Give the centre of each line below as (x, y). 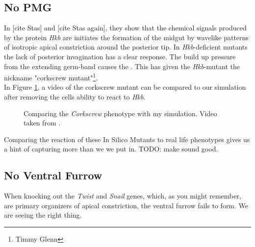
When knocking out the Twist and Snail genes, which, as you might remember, (123, 196)
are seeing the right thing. (43, 215)
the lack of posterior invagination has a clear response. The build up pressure (120, 56)
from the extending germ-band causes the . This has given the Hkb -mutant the (122, 66)
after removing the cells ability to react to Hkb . (75, 97)
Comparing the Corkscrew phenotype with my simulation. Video (120, 113)
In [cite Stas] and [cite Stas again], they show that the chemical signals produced (125, 28)
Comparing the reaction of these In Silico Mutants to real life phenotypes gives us (127, 139)
